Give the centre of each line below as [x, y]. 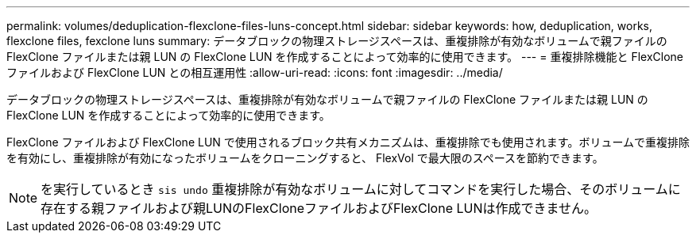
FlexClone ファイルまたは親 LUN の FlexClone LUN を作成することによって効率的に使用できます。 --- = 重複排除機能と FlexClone [345, 57]
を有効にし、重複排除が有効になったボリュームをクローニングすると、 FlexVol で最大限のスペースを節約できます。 [305, 158]
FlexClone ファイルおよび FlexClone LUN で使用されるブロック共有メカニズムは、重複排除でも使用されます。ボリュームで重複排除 [348, 142]
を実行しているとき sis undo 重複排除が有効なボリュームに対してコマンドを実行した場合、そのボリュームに [361, 189]
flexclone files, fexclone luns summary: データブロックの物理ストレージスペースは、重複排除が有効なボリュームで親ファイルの [337, 41]
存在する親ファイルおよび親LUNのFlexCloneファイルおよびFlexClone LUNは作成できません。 [319, 208]
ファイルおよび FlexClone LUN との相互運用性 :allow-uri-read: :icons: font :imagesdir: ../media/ [255, 72]
